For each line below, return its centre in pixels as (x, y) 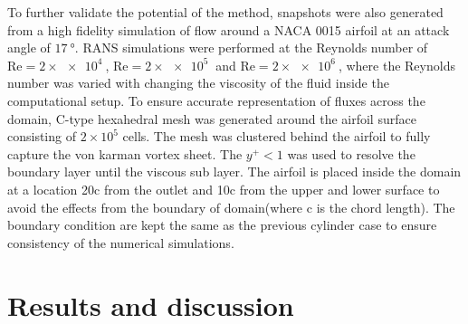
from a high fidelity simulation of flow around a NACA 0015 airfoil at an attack (229, 29)
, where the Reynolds (396, 65)
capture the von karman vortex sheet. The (125, 153)
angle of (29, 48)
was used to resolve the (351, 153)
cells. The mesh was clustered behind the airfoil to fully (277, 136)
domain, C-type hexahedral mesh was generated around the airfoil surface (212, 118)
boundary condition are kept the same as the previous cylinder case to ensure (222, 225)
